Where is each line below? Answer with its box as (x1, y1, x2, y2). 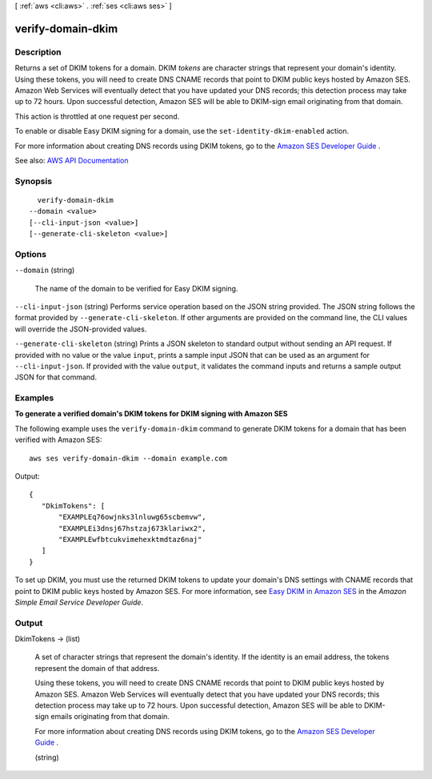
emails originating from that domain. (50, 712, 170, 721)
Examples (14, 392, 54, 404)
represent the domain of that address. (34, 663, 160, 673)
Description (14, 46, 62, 58)
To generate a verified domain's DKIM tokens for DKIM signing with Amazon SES (14, 409, 288, 419)
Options (14, 248, 47, 259)
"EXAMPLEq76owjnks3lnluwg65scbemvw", (58, 512, 207, 522)
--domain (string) (14, 265, 75, 275)
